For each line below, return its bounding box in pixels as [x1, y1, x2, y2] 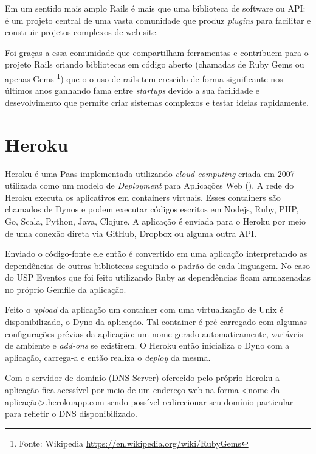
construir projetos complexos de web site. [5, 26, 159, 38]
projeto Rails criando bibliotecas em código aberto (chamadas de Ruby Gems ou [5, 58, 304, 71]
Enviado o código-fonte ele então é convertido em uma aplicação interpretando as [5, 247, 307, 260]
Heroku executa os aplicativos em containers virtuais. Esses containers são [5, 190, 281, 203]
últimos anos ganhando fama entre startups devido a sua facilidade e [5, 84, 259, 97]
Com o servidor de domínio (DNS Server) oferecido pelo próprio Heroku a [5, 371, 280, 384]
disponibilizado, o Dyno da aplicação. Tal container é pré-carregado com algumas [5, 315, 307, 328]
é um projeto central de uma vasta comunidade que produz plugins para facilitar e [5, 13, 311, 26]
